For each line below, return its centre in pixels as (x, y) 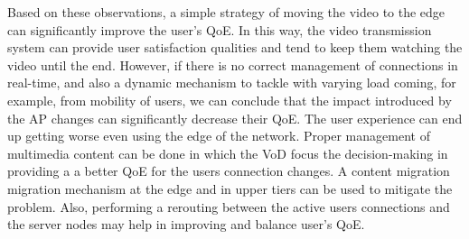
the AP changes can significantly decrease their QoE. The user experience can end (235, 118)
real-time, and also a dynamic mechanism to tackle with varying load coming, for (232, 83)
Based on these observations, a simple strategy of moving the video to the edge (226, 12)
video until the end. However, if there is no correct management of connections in (233, 64)
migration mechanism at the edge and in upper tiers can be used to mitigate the (230, 188)
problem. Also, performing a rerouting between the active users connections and (229, 206)
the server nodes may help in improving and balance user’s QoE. (186, 224)
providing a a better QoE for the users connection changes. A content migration (229, 171)
